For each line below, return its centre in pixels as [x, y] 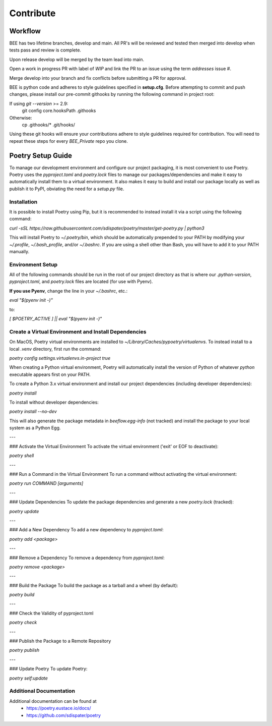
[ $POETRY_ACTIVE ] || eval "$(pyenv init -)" [56, 319]
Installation [23, 202]
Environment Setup [33, 264]
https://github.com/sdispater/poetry [63, 715]
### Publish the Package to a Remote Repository [60, 641]
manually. [19, 251]
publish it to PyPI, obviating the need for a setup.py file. [67, 189]
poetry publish [24, 650]
